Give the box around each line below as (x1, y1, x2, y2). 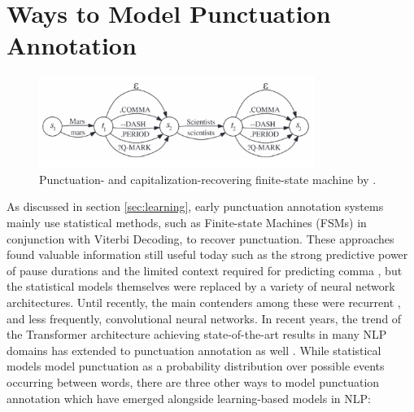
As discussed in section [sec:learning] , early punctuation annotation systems (7, 198, 384, 215)
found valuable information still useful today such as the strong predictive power (7, 246, 408, 263)
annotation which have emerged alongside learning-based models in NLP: (7, 389, 371, 406)
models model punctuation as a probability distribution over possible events (7, 357, 385, 375)
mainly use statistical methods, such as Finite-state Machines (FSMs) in (7, 214, 367, 231)
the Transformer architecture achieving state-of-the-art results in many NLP (7, 326, 387, 343)
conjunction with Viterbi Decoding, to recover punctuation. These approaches (7, 230, 394, 247)
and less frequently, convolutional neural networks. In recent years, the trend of (7, 309, 402, 327)
